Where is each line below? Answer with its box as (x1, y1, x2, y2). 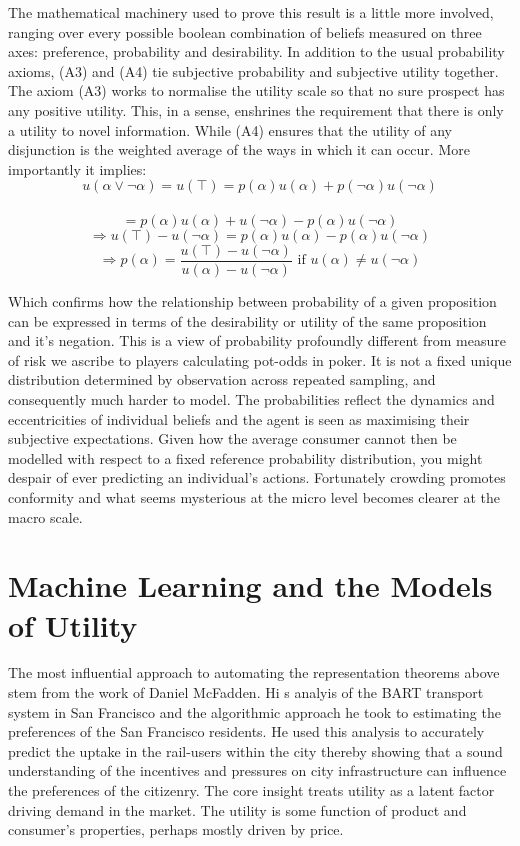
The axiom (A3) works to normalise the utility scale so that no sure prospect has (8, 80, 505, 101)
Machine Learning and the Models (8, 565, 493, 606)
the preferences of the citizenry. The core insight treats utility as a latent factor (8, 780, 495, 800)
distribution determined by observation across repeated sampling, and (8, 369, 436, 390)
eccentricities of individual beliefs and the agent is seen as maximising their (8, 408, 470, 429)
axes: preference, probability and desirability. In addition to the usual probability (8, 41, 505, 62)
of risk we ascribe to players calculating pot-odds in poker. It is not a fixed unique (8, 349, 512, 370)
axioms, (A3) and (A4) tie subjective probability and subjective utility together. (8, 60, 499, 81)
